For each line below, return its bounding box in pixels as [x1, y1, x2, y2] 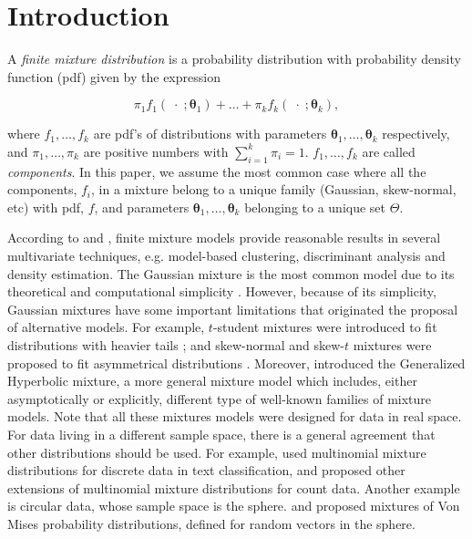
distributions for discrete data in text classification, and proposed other [7, 461, 405, 480]
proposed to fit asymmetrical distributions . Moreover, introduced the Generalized [7, 353, 466, 372]
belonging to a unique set [244, 197, 386, 216]
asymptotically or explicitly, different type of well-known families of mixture [7, 389, 432, 408]
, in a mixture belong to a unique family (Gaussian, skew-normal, [91, 180, 457, 199]
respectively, [382, 124, 450, 143]
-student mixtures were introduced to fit [212, 317, 437, 337]
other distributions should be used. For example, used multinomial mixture [7, 442, 426, 461]
